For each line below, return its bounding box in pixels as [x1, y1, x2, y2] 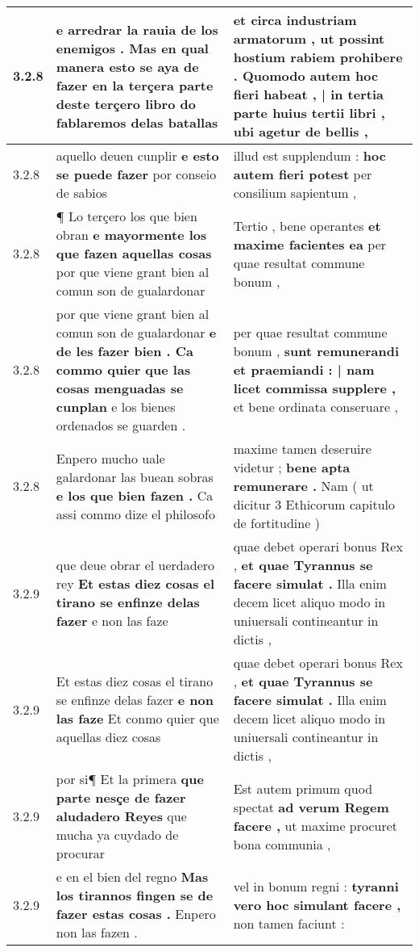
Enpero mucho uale [56, 448, 165, 468]
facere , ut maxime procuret [233, 816, 398, 835]
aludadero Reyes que [56, 807, 187, 825]
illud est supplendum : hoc [233, 146, 386, 165]
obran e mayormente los [56, 225, 207, 244]
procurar [56, 844, 105, 862]
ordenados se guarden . [56, 416, 186, 434]
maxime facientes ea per [233, 234, 387, 254]
